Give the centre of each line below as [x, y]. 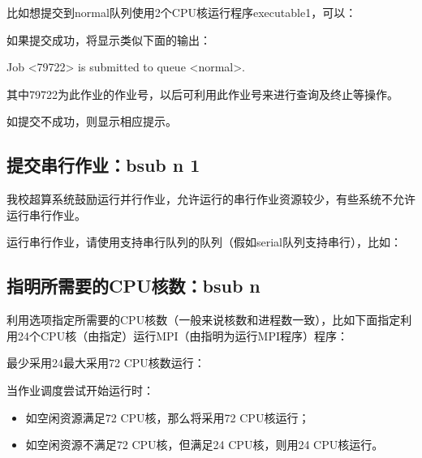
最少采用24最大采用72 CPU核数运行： [106, 363]
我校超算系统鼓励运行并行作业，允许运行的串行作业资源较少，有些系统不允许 [211, 199]
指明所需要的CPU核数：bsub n [133, 286]
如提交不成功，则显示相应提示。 [92, 121]
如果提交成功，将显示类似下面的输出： [109, 39]
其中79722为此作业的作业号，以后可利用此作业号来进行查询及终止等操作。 [202, 94]
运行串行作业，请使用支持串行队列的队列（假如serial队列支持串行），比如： [205, 242]
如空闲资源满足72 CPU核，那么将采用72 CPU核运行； [168, 417]
